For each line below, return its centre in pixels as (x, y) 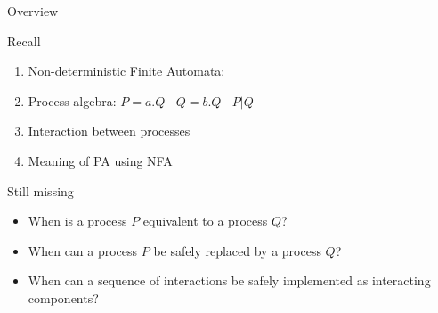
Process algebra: (72, 100)
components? (63, 297)
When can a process (83, 250)
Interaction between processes (109, 131)
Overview (33, 11)
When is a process (77, 221)
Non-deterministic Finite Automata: (126, 71)
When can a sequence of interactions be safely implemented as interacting (229, 280)
